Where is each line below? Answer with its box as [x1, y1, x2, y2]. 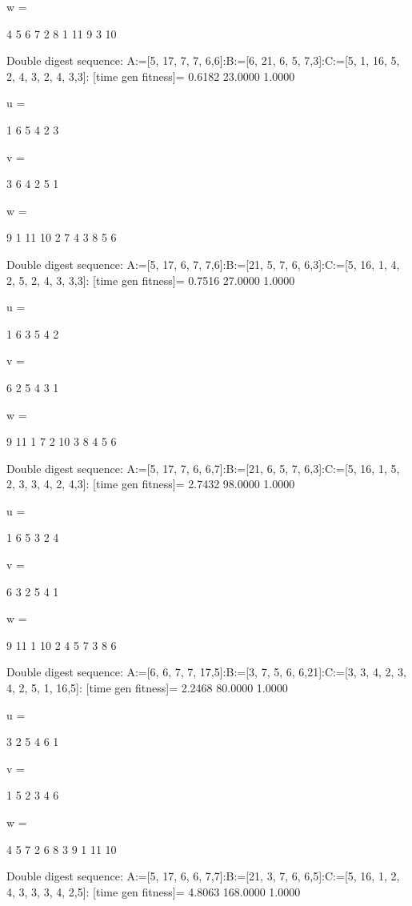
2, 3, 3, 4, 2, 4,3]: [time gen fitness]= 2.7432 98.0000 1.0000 [6, 475, 295, 492]
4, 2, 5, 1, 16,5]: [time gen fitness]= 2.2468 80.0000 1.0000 [6, 679, 288, 696]
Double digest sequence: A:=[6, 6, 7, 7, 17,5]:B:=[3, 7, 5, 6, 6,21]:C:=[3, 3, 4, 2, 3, [6, 663, 406, 680]
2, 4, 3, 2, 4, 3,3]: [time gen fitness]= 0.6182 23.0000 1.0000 [6, 67, 295, 84]
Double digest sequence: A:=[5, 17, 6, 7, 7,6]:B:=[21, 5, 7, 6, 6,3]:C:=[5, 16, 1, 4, [6, 255, 400, 272]
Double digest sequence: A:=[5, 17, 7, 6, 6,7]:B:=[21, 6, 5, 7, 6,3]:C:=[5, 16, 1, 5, [6, 459, 400, 476]
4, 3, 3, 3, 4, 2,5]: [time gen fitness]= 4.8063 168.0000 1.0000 [6, 883, 301, 900]
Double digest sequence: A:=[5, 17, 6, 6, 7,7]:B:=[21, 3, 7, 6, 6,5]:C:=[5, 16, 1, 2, [6, 868, 400, 884]
